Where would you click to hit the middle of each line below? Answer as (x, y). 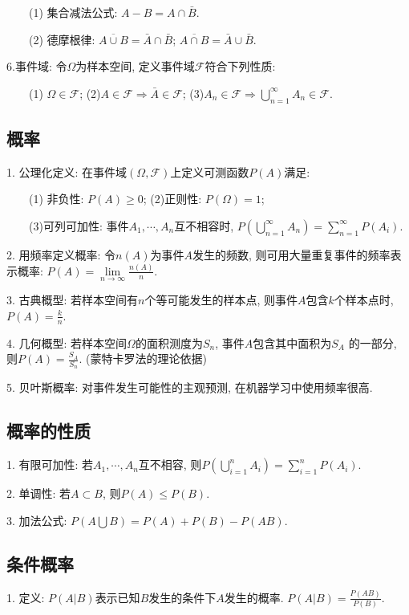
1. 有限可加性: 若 (50, 464)
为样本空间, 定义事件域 (135, 66)
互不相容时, (204, 225)
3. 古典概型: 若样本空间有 (73, 300)
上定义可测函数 (210, 171)
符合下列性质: (240, 66)
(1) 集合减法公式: (73, 12)
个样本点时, (364, 300)
